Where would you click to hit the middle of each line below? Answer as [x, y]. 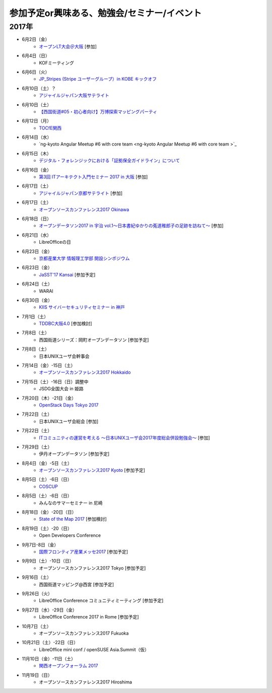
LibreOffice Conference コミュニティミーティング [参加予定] [101, 601]
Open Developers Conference [70, 535]
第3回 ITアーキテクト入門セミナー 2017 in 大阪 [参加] [93, 177]
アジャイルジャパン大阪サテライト [74, 95]
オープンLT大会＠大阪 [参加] [68, 46]
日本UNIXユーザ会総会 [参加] [69, 421]
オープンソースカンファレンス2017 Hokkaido [85, 372]
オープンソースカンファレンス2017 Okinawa [84, 210]
